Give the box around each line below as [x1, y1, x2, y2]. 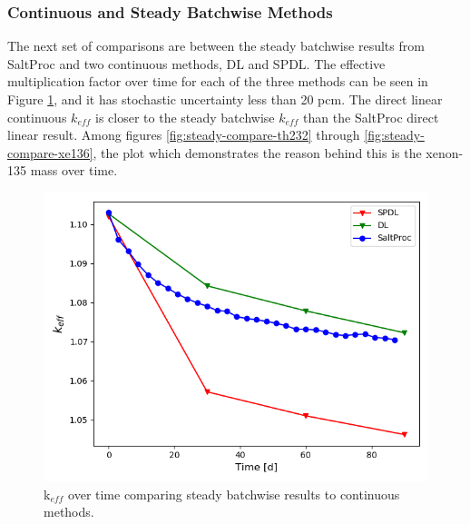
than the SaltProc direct [303, 107, 439, 126]
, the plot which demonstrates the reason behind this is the [93, 143, 422, 162]
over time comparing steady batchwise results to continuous [68, 484, 400, 503]
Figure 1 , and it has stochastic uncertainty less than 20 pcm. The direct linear [7, 90, 443, 108]
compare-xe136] [7, 143, 93, 162]
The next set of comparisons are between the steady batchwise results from [7, 36, 425, 55]
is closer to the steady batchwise [95, 107, 275, 126]
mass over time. [30, 161, 118, 180]
